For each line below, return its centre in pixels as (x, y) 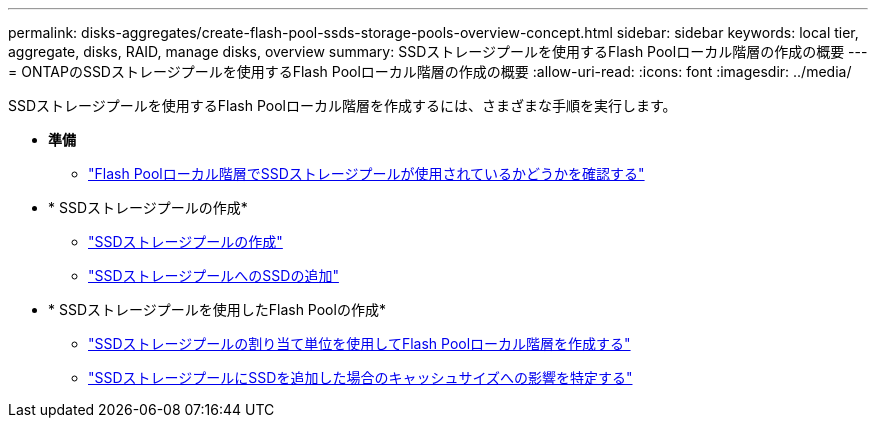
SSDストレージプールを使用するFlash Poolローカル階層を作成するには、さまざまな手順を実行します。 (342, 105)
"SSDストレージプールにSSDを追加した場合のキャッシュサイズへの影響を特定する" (360, 377)
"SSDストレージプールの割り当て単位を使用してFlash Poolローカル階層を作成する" (359, 343)
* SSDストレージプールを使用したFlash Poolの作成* (217, 309)
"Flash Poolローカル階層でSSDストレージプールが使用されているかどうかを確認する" (366, 173)
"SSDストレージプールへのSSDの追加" (213, 275)
